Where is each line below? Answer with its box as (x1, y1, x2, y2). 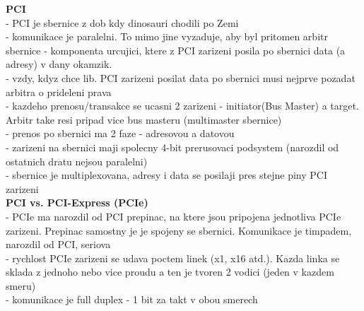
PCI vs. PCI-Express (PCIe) (6, 195, 148, 210)
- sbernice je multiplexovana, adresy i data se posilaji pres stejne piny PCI (6, 168, 327, 182)
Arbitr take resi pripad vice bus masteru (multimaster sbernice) (6, 112, 282, 127)
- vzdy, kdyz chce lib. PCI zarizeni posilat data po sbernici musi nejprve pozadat (6, 70, 356, 85)
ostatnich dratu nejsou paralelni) (6, 153, 148, 168)
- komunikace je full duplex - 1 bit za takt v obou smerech (6, 292, 258, 307)
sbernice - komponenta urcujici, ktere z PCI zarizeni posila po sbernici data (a (6, 42, 346, 57)
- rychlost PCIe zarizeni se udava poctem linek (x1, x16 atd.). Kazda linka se (6, 250, 340, 265)
